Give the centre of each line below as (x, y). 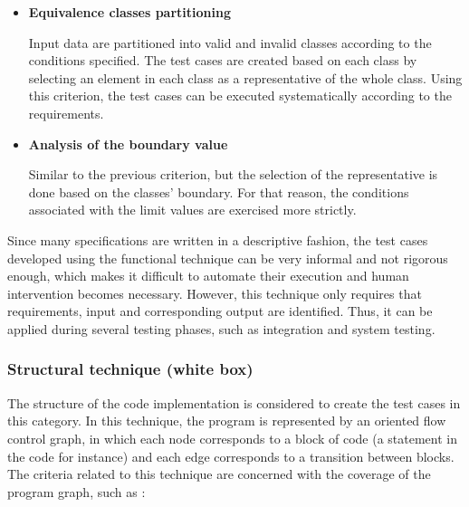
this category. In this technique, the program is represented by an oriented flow (227, 421)
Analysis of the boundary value (128, 143)
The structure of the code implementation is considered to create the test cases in (234, 402)
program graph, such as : (77, 491)
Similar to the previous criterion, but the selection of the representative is (233, 174)
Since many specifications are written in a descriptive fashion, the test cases (218, 239)
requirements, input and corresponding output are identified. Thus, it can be (220, 311)
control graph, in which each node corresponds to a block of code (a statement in (232, 438)
